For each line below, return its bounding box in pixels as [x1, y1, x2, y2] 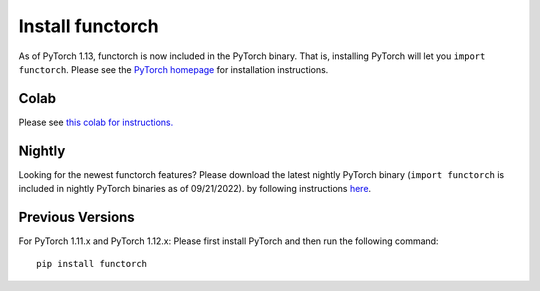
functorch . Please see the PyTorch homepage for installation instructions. [18, 63, 329, 75]
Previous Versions [18, 208, 135, 225]
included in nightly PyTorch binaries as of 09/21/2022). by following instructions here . [18, 183, 372, 195]
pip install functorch [36, 258, 148, 270]
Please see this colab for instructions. [18, 116, 174, 128]
